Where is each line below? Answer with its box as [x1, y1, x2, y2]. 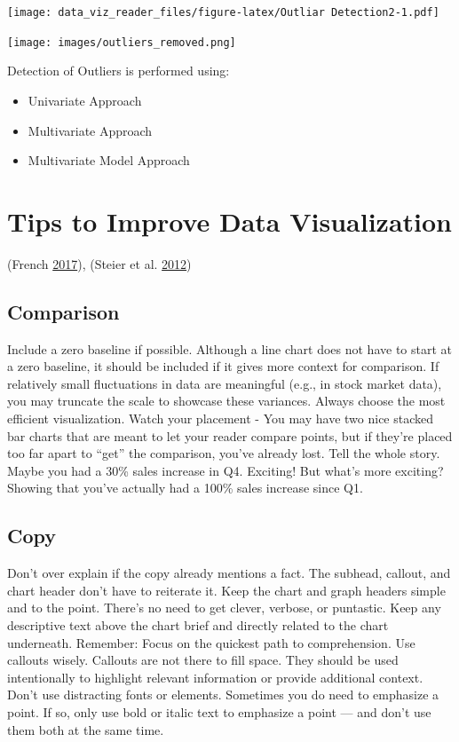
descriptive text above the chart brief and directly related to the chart [7, 615, 389, 634]
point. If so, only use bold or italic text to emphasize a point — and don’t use [7, 702, 431, 721]
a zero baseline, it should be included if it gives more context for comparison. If [7, 357, 439, 375]
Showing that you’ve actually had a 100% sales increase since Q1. [7, 478, 363, 497]
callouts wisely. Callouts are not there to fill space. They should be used [7, 651, 399, 669]
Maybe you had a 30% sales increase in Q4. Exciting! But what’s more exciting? [7, 461, 444, 479]
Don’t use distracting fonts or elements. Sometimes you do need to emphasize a [7, 685, 439, 704]
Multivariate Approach [28, 121, 153, 139]
